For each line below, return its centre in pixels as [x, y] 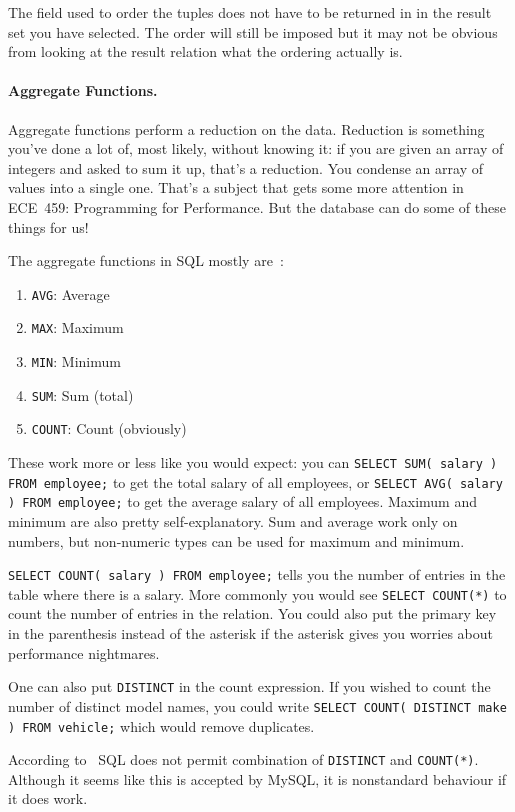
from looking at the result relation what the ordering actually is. [205, 51]
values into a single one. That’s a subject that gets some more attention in [236, 187]
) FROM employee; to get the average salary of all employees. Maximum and [243, 501]
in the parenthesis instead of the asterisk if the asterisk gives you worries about [251, 633]
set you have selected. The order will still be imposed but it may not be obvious [253, 31]
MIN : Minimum [76, 361]
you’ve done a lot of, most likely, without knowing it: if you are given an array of [256, 148]
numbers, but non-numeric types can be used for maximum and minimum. [236, 540]
